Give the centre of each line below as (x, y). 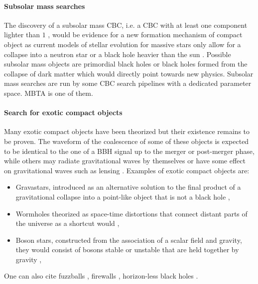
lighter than (22, 35)
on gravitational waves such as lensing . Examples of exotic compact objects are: (127, 170)
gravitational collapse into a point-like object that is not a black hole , (123, 196)
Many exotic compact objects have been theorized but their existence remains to (127, 131)
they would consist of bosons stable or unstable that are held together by (127, 249)
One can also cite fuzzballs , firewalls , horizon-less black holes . (101, 276)
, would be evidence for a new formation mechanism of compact (145, 35)
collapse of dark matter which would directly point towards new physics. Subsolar (129, 73)
